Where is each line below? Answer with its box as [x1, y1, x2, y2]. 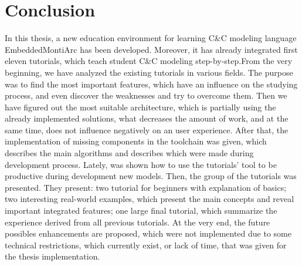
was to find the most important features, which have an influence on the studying [5, 78, 298, 90]
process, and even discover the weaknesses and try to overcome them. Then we [5, 89, 287, 102]
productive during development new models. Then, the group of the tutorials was [5, 170, 297, 182]
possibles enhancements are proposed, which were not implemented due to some [5, 227, 291, 240]
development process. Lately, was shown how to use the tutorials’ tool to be [5, 158, 277, 170]
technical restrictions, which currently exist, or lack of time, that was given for [5, 238, 287, 251]
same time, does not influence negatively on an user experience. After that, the [5, 123, 289, 136]
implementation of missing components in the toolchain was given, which [5, 135, 267, 147]
